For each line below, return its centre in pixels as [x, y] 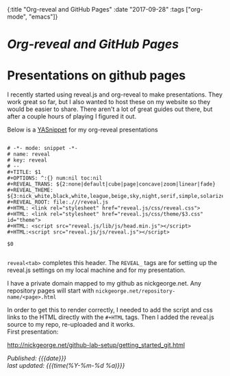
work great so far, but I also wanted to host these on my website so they [109, 102]
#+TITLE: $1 [24, 173]
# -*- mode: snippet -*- [42, 149]
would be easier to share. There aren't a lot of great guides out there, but [110, 109]
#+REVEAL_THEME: [30, 190]
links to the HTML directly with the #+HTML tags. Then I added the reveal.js [111, 317]
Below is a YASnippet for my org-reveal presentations [83, 130]
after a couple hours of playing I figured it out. [72, 116]
